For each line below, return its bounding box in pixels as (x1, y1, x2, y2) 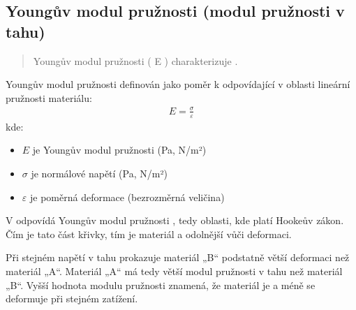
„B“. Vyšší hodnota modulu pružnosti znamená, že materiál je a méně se (6, 277, 316, 292)
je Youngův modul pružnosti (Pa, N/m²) (32, 142, 207, 157)
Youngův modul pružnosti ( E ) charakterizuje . (33, 53, 238, 68)
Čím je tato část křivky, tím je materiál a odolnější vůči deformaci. (6, 226, 292, 241)
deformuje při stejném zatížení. (6, 291, 138, 306)
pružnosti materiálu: (6, 90, 92, 105)
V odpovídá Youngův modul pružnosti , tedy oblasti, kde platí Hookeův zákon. (6, 213, 344, 228)
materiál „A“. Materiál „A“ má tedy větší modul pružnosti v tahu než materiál (6, 263, 343, 278)
